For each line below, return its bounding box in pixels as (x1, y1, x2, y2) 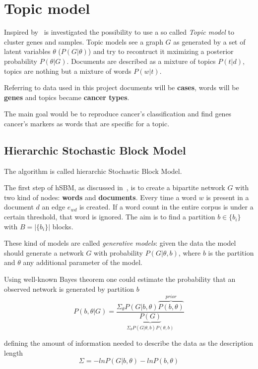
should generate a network (4, 247, 84, 258)
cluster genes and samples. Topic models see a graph (4, 36, 163, 47)
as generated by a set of (173, 36, 246, 47)
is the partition (208, 247, 254, 258)
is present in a (206, 192, 249, 202)
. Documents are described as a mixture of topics (66, 55, 216, 66)
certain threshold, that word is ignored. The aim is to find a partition (4, 211, 215, 222)
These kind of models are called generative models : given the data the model (4, 238, 236, 248)
